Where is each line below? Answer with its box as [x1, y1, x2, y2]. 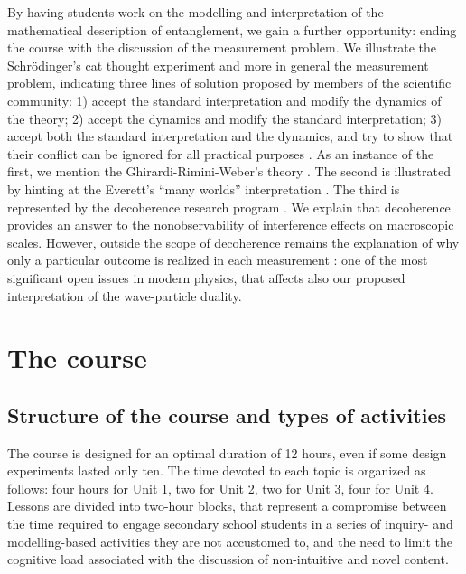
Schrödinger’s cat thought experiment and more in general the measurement [7, 55, 429, 74]
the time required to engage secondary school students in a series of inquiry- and [7, 514, 453, 533]
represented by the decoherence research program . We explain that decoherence [7, 197, 451, 216]
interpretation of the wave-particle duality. [7, 286, 242, 305]
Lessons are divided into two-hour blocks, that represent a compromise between [7, 496, 447, 515]
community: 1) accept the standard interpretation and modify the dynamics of [7, 90, 442, 109]
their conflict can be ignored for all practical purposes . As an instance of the [7, 144, 434, 163]
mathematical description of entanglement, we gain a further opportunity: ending [7, 20, 457, 39]
